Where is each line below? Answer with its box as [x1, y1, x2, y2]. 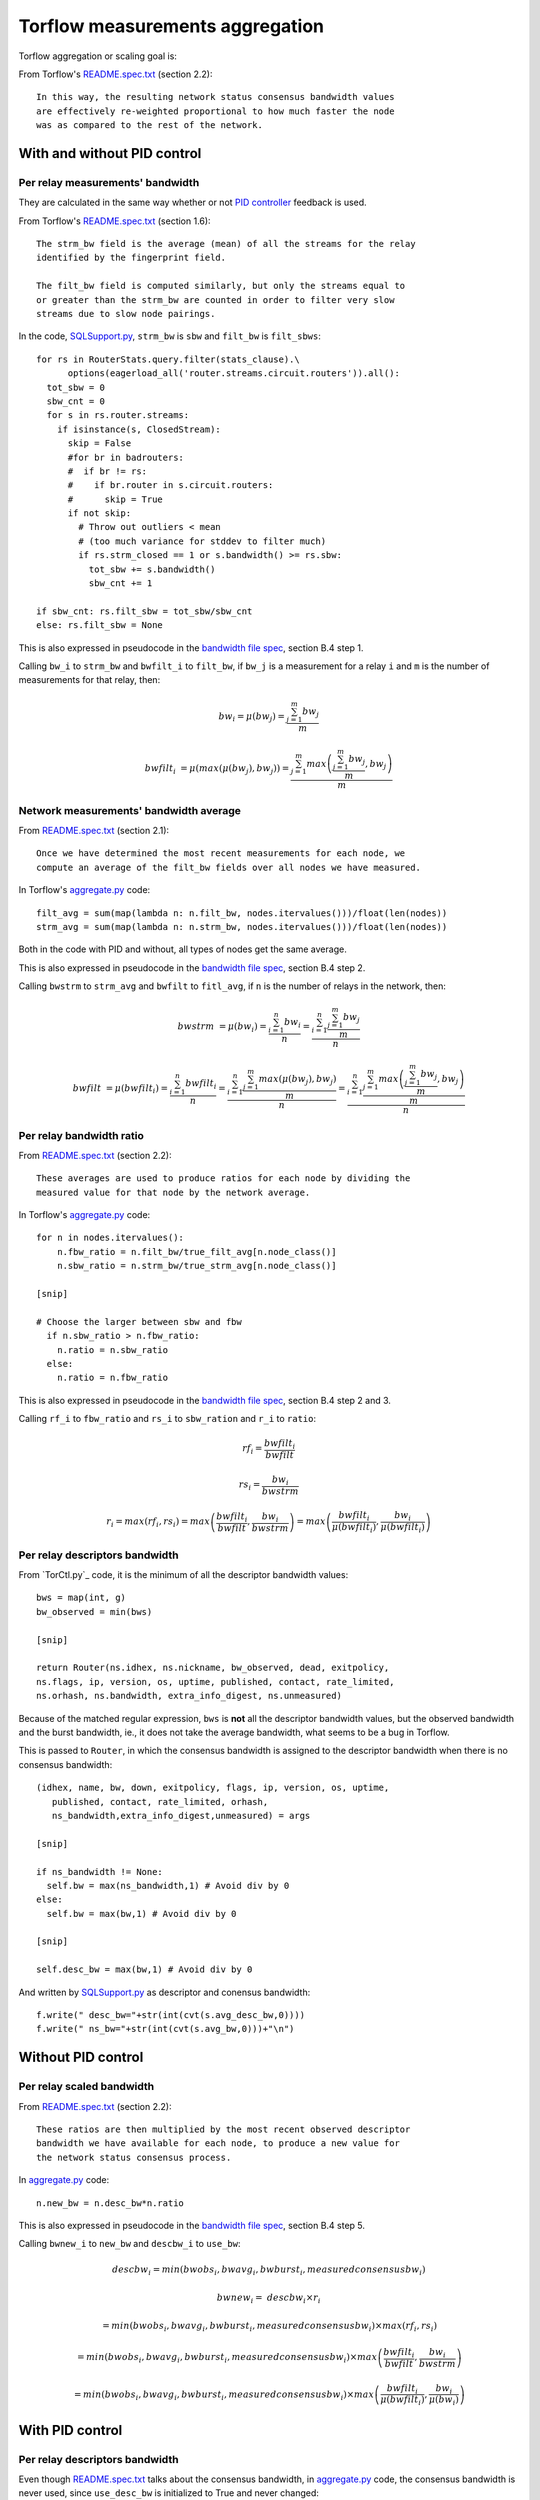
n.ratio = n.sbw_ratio [56, 1344, 169, 1355]
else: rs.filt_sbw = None [36, 620, 164, 631]
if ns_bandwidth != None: [36, 1866, 164, 1877]
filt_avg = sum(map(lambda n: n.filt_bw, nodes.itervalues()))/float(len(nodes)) [36, 907, 448, 919]
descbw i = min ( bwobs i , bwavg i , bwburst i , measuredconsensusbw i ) [111, 2264, 426, 2278]
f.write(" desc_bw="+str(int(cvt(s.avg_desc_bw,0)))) [36, 2010, 305, 2021]
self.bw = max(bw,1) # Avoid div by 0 [46, 1908, 237, 1919]
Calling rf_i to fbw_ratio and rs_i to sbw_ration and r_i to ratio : [18, 1413, 317, 1425]
